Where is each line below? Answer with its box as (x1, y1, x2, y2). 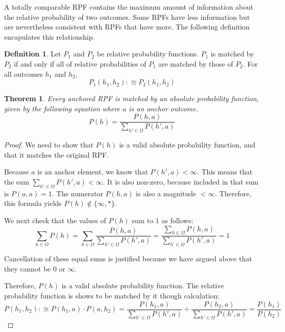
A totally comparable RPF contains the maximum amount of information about (4, 2, 254, 12)
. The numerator (52, 188, 104, 198)
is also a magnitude (136, 188, 196, 198)
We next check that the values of (4, 215, 106, 225)
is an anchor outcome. (129, 103, 198, 113)
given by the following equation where (4, 103, 120, 113)
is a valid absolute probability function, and (119, 139, 256, 150)
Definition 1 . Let (4, 48, 61, 59)
